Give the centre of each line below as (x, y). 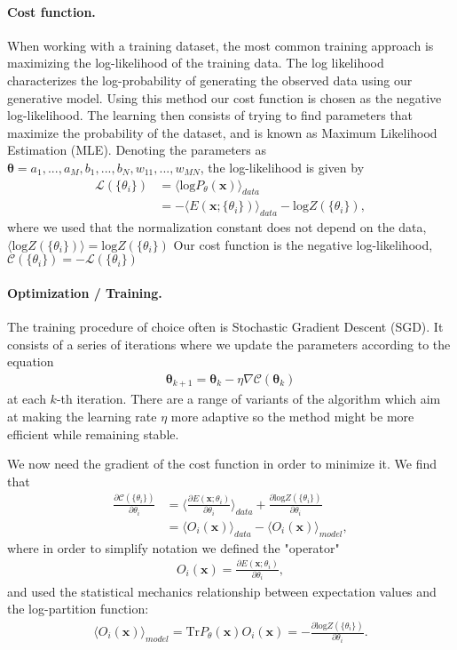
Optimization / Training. (85, 292)
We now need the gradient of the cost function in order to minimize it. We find (222, 464)
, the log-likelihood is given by (282, 167)
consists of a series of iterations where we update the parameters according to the (229, 344)
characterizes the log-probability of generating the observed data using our (210, 80)
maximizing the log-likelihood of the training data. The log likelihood (196, 63)
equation (31, 361)
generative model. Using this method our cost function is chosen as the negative (225, 97)
